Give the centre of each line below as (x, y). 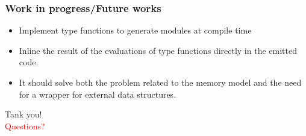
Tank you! (23, 114)
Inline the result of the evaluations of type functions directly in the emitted (158, 50)
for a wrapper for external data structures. (98, 94)
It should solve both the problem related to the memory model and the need (160, 82)
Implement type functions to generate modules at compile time (135, 30)
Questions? (25, 126)
